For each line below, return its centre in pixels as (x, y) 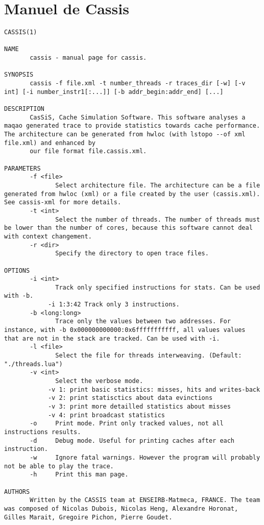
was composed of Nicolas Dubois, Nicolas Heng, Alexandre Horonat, (121, 508)
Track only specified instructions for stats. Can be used (158, 287)
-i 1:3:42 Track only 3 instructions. (114, 305)
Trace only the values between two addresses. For (143, 321)
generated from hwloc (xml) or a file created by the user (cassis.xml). (132, 194)
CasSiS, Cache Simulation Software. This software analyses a (138, 117)
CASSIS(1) (21, 32)
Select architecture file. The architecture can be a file (158, 185)
